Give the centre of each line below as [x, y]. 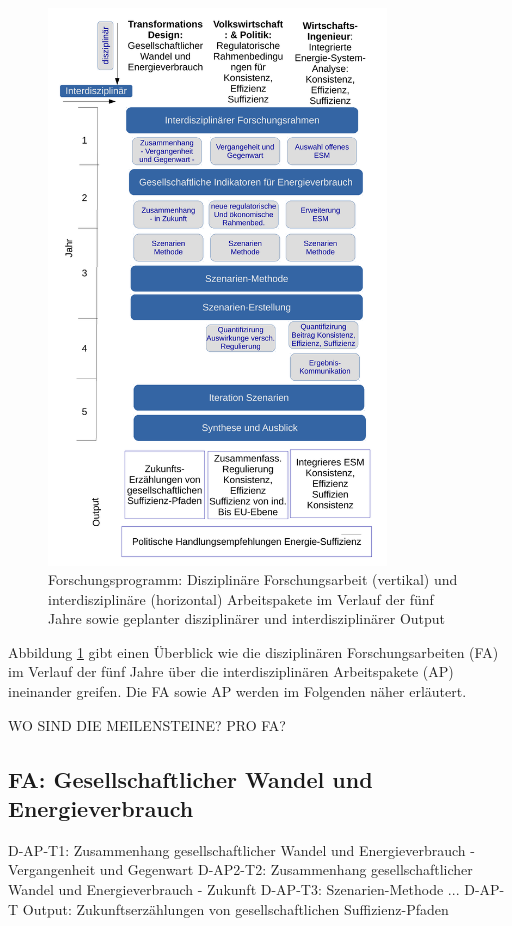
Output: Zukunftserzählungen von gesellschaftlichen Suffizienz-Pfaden [235, 908]
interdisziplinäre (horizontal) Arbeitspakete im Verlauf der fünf [241, 598]
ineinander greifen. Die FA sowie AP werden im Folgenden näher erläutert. [237, 691]
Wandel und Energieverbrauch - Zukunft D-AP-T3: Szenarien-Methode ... [234, 889]
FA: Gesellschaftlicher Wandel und [190, 778]
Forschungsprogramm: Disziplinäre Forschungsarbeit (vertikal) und [253, 579]
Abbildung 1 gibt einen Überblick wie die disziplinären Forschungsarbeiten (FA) [253, 651]
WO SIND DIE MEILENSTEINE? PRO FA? [147, 724]
